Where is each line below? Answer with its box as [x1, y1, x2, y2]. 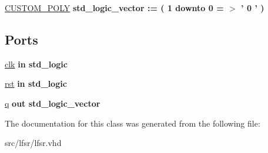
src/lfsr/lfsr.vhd [5, 137, 62, 149]
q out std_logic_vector [5, 97, 101, 109]
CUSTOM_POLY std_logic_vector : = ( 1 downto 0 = [5, 2, 224, 13]
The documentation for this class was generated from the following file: [5, 117, 260, 129]
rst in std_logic [5, 77, 67, 90]
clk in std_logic [5, 57, 68, 70]
